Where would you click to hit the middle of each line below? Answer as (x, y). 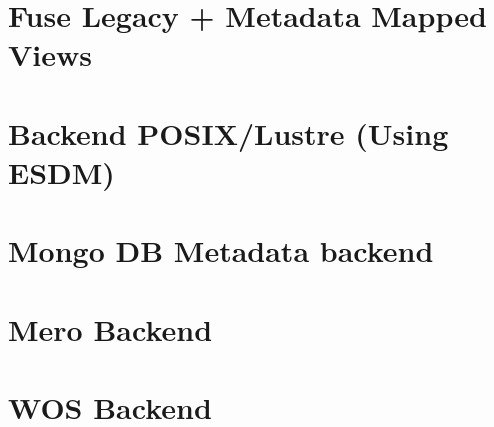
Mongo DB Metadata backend (221, 250)
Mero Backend (110, 328)
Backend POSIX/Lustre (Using (228, 132)
